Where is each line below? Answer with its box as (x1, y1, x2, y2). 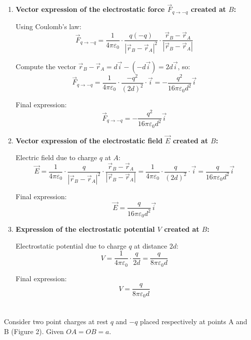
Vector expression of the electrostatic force (15, 4, 165, 14)
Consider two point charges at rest (4, 316, 108, 327)
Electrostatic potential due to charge (15, 240, 126, 251)
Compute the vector (15, 61, 76, 71)
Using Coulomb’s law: (15, 21, 82, 31)
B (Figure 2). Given (4, 326, 64, 336)
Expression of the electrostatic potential (15, 224, 155, 234)
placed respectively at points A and (140, 316, 248, 327)
